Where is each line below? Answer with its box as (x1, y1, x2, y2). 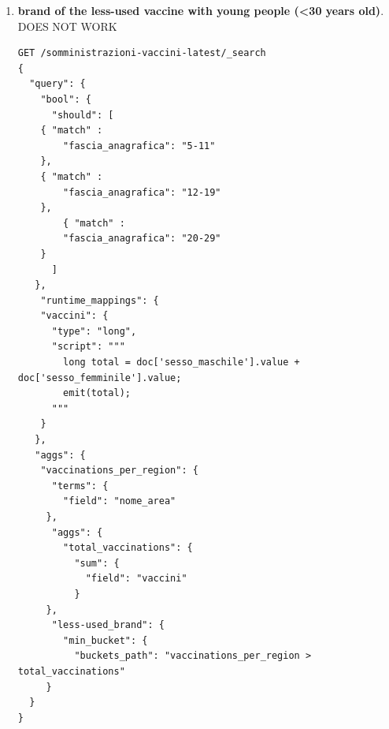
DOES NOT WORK (17, 17, 117, 34)
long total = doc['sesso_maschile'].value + (63, 357, 300, 368)
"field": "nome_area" (63, 495, 176, 507)
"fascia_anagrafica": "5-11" (63, 140, 216, 151)
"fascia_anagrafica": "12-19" (63, 186, 221, 198)
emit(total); (63, 387, 131, 399)
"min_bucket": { (63, 634, 148, 646)
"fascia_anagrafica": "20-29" (63, 233, 221, 245)
